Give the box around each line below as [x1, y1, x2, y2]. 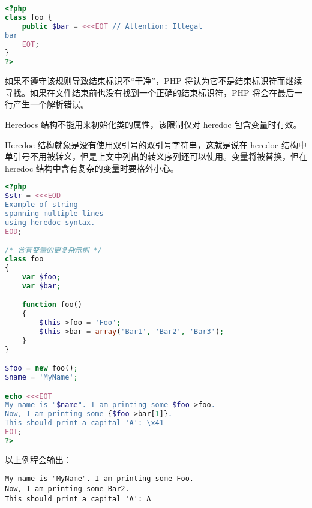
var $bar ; [22, 281, 61, 290]
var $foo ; [22, 272, 61, 281]
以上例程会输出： [5, 453, 72, 465]
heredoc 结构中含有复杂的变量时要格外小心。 [5, 161, 179, 174]
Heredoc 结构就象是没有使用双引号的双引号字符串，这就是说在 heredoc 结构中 [5, 138, 307, 151]
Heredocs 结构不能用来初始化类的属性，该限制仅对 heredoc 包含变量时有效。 [5, 118, 302, 130]
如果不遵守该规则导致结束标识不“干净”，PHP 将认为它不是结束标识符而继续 [5, 74, 302, 87]
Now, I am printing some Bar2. [5, 485, 130, 494]
